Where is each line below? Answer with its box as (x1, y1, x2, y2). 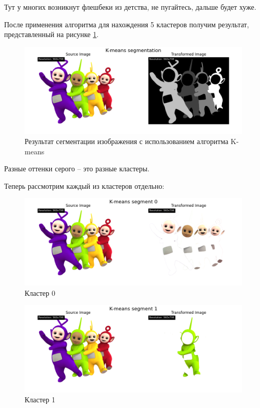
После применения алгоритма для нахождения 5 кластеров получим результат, (4, 19, 249, 29)
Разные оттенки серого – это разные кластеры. (4, 163, 150, 174)
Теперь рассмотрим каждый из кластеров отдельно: (4, 180, 165, 191)
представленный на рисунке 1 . (4, 29, 99, 40)
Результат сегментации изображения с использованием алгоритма (25, 135, 229, 146)
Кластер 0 (25, 287, 55, 298)
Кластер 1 (25, 394, 55, 405)
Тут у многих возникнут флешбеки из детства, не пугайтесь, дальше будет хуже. (4, 2, 256, 12)
